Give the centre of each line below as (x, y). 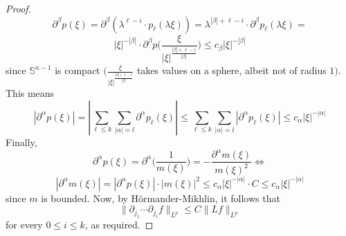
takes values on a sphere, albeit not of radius (231, 70)
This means (30, 93)
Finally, (21, 142)
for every (24, 224)
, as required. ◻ (119, 224)
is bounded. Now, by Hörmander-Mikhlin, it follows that (161, 198)
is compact (78, 70)
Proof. (18, 8)
